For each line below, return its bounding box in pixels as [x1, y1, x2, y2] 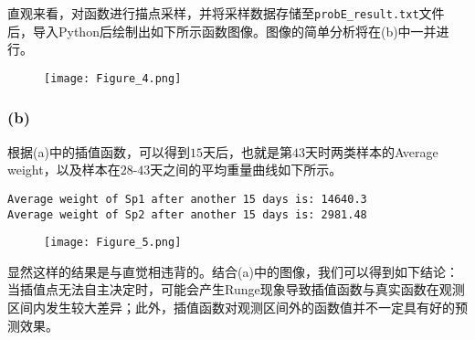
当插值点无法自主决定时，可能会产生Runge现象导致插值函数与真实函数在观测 [7, 280, 465, 299]
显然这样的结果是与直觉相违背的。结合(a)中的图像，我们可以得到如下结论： [7, 261, 459, 281]
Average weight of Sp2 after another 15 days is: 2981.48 [7, 207, 367, 221]
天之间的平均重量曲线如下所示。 [150, 160, 343, 179]
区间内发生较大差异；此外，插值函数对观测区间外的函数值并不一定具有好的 [7, 298, 455, 317]
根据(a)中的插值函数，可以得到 [7, 142, 190, 161]
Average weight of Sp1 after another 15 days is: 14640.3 [7, 192, 367, 206]
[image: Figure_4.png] [44, 71, 182, 85]
